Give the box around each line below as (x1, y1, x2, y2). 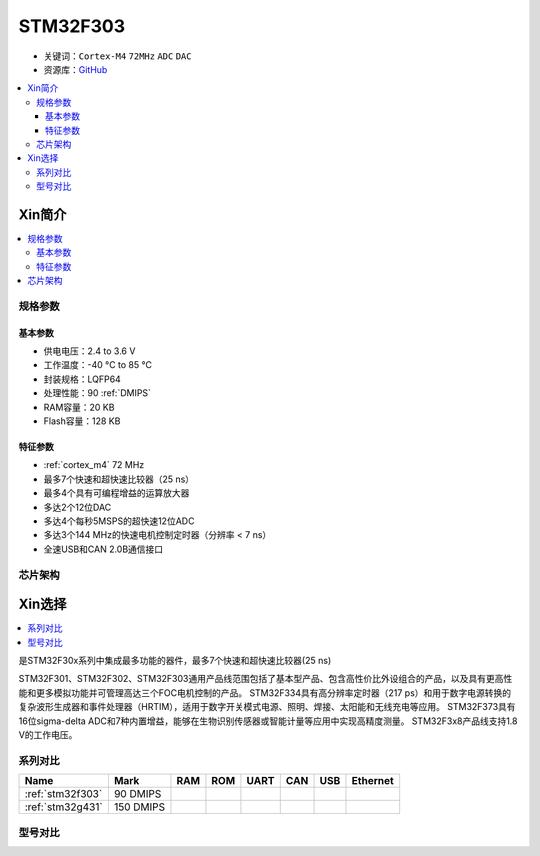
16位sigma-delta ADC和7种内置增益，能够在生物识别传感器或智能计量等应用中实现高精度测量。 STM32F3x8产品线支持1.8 (18, 715, 519, 727)
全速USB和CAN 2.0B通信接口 (43, 543, 164, 555)
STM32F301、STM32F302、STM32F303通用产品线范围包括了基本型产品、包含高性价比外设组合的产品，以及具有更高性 (18, 673, 513, 685)
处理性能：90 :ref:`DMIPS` (43, 387, 152, 399)
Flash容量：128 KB (43, 415, 121, 427)
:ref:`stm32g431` (24, 800, 104, 814)
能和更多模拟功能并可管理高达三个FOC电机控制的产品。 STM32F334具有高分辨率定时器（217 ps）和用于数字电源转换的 (18, 686, 512, 699)
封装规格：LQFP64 (43, 373, 122, 385)
